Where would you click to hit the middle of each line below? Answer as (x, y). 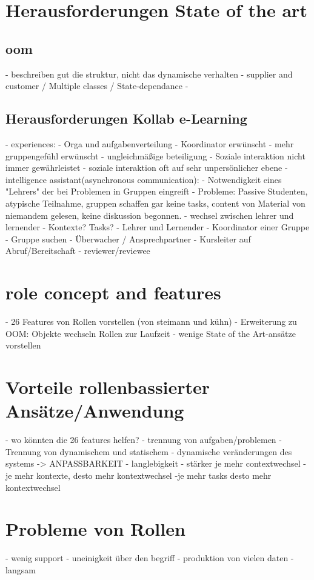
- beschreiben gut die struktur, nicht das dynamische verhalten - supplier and (149, 74)
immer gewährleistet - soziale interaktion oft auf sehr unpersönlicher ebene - (147, 168)
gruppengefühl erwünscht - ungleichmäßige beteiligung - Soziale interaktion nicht (155, 155)
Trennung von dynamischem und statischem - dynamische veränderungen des (149, 451)
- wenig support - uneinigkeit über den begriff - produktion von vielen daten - (150, 558)
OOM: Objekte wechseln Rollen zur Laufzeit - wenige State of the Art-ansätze (151, 333)
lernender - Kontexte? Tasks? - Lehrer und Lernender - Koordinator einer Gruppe (158, 227)
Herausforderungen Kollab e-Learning (126, 118)
